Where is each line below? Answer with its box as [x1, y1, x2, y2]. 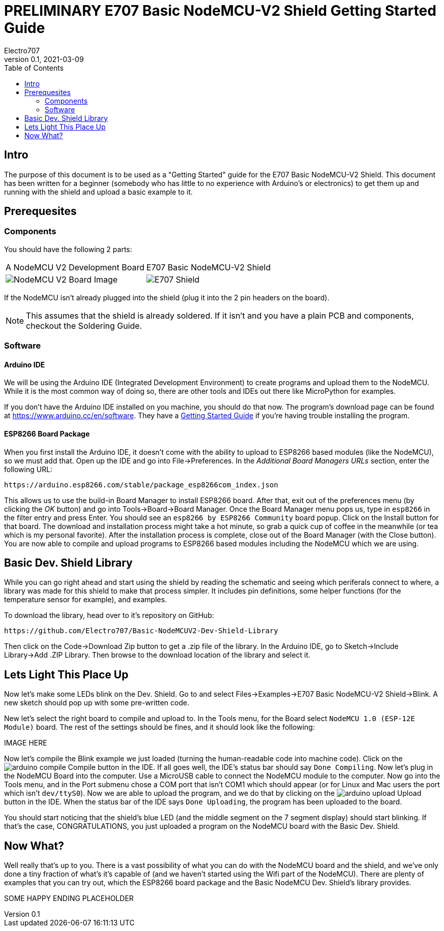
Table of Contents [4, 63, 64, 72]
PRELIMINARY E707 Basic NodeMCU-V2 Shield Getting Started [4, 2, 436, 19]
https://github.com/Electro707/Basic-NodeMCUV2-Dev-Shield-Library [4, 627, 278, 635]
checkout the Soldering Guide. [26, 320, 142, 331]
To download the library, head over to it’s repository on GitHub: [4, 611, 214, 620]
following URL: [4, 464, 53, 474]
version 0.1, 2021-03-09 [4, 54, 84, 64]
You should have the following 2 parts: [4, 244, 132, 254]
